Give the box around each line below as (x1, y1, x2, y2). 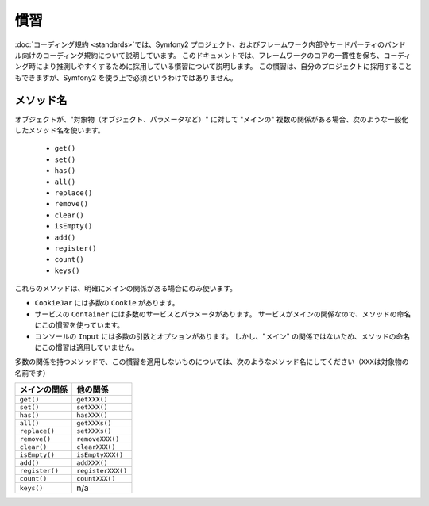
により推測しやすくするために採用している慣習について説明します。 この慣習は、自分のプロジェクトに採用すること (35, 62, 412, 71)
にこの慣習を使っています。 (34, 320, 125, 330)
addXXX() (76, 458, 108, 467)
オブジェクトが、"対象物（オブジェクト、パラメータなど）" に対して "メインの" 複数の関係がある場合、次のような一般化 (14, 114, 409, 124)
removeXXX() (76, 435, 120, 443)
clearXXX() (76, 443, 116, 451)
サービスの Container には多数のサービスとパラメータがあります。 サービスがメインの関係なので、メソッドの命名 (34, 309, 412, 319)
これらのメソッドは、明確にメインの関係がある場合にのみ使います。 (14, 284, 238, 293)
